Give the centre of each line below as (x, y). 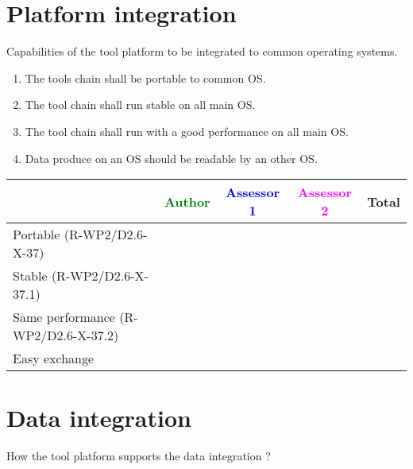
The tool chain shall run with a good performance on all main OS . (187, 131)
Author (187, 201)
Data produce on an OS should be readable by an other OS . (171, 158)
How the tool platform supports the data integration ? (139, 456)
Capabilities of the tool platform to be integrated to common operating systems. (202, 51)
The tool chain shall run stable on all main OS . (140, 105)
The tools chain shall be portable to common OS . (145, 78)
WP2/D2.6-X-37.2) (66, 335)
